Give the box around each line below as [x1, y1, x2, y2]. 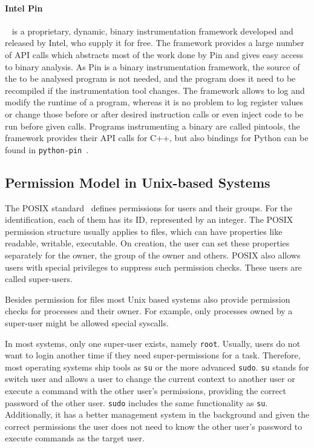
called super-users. [5, 272, 73, 285]
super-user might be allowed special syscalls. [5, 316, 169, 329]
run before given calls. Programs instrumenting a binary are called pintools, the [5, 119, 300, 132]
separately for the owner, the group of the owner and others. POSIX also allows [5, 248, 301, 261]
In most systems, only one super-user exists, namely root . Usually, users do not [5, 337, 301, 349]
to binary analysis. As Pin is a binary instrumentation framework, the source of [5, 60, 300, 73]
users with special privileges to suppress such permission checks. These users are [5, 260, 302, 273]
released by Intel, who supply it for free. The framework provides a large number [5, 36, 304, 49]
